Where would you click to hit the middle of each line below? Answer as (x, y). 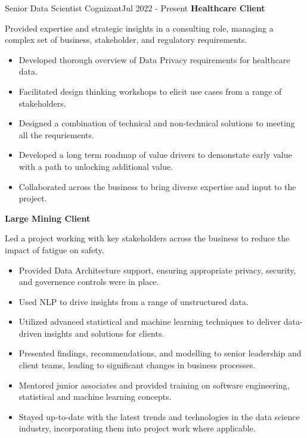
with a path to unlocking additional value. (96, 166)
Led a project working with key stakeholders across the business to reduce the (147, 238)
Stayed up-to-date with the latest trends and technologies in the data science (159, 416)
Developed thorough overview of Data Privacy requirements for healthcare (154, 59)
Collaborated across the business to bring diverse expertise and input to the (157, 186)
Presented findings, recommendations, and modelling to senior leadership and (160, 353)
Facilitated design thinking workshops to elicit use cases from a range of (150, 91)
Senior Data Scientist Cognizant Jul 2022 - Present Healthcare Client (135, 8)
